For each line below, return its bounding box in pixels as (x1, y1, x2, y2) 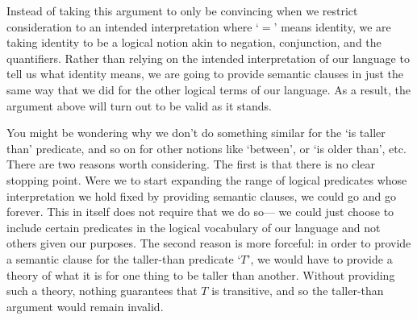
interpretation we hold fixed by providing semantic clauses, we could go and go (6, 187, 396, 204)
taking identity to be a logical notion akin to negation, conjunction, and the (6, 34, 382, 51)
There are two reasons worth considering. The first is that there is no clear (6, 156, 375, 172)
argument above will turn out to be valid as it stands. (6, 97, 272, 114)
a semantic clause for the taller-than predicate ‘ (6, 250, 241, 267)
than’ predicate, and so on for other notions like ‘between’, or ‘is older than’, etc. (6, 139, 407, 156)
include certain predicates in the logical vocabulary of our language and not (6, 218, 381, 235)
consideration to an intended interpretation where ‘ (6, 18, 259, 35)
